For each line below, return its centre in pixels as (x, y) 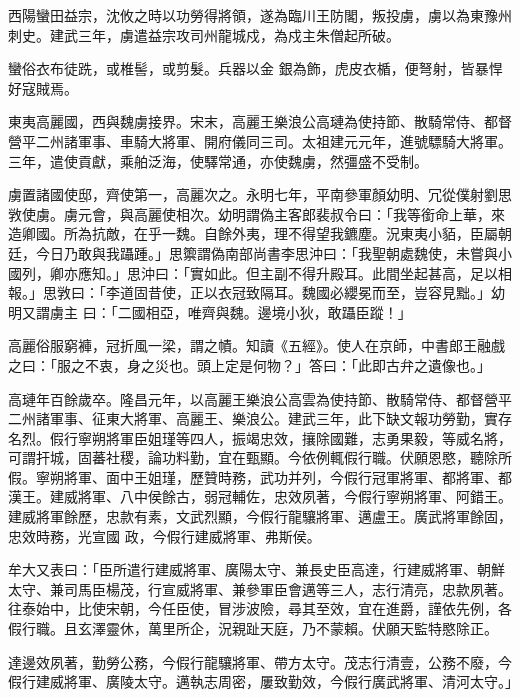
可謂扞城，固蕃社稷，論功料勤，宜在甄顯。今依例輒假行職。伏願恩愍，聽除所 (260, 457)
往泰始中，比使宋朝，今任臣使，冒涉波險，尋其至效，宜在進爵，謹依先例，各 (260, 608)
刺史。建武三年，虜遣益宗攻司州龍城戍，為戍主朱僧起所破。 (204, 34)
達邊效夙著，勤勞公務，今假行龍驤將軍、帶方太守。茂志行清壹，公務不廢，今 (260, 661)
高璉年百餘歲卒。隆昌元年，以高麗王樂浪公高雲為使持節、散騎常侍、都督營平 (260, 398)
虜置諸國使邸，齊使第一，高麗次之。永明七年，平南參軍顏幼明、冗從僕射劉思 (260, 194)
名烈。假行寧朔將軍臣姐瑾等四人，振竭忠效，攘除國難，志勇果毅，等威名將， (260, 437)
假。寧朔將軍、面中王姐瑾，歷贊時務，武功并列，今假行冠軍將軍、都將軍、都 (260, 476)
